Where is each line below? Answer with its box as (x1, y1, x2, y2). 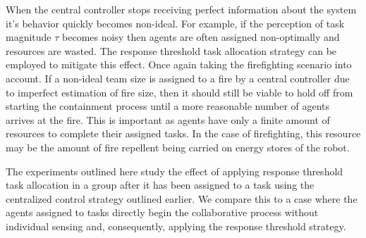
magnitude (6, 30, 51, 44)
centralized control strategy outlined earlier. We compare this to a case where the (6, 191, 358, 206)
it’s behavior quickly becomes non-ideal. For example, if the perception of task (6, 15, 345, 30)
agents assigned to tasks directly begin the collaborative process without (6, 205, 319, 220)
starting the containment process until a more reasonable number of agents (6, 99, 330, 113)
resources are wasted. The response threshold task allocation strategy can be (6, 43, 337, 58)
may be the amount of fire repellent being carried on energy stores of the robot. (6, 139, 350, 154)
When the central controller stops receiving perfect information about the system (6, 2, 357, 16)
